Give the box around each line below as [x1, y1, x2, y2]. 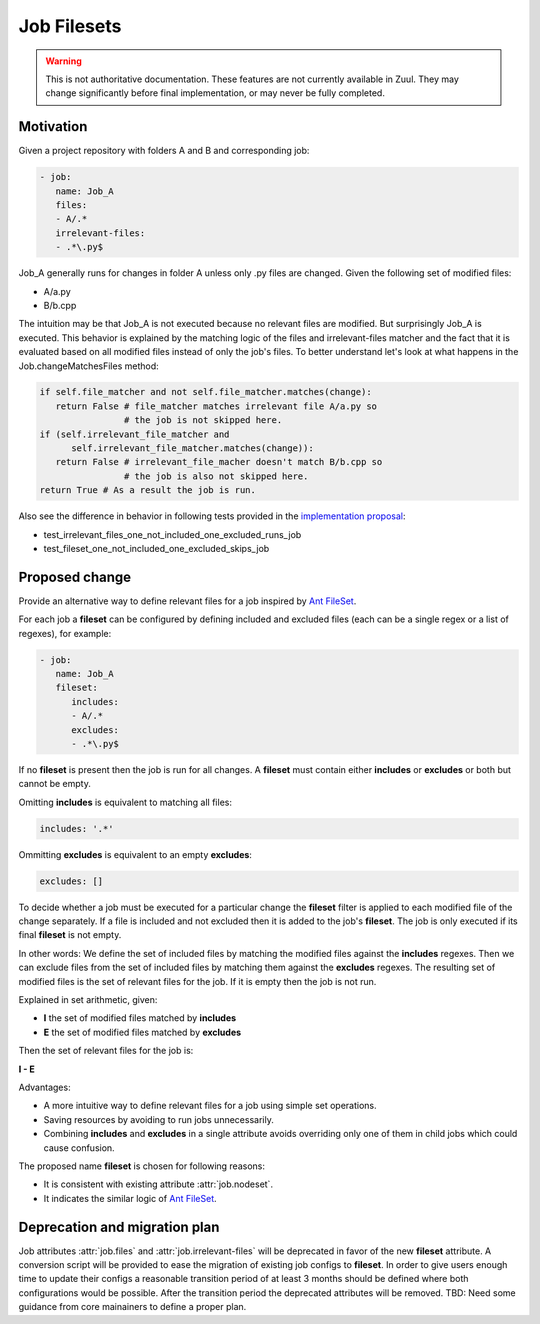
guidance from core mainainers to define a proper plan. [18, 1301, 247, 1313]
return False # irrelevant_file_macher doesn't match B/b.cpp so [55, 456, 383, 468]
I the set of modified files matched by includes [43, 1012, 237, 1024]
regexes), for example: [18, 627, 112, 639]
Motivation [18, 118, 88, 135]
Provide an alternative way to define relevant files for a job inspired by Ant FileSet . [18, 595, 357, 607]
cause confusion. [43, 1141, 115, 1154]
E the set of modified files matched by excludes [43, 1026, 242, 1038]
